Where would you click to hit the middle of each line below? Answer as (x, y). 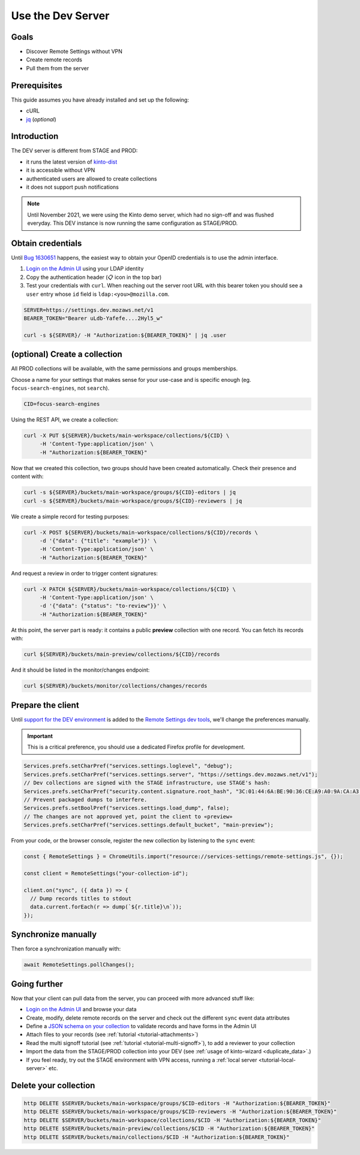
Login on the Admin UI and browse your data (82, 1009)
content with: (27, 476)
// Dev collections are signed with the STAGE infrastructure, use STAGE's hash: (147, 783)
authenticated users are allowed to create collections (91, 179)
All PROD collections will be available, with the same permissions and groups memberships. (124, 369)
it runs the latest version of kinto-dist (72, 162)
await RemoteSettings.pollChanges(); (79, 965)
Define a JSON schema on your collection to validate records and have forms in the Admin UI (141, 1026)
